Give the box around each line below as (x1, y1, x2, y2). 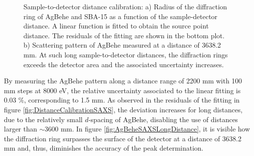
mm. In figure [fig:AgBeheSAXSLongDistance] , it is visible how (60, 124, 250, 134)
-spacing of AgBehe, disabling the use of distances (88, 114, 238, 124)
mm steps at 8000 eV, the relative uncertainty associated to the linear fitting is (4, 85, 241, 95)
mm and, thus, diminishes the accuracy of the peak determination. (4, 143, 204, 153)
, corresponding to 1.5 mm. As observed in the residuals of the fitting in (24, 95, 240, 105)
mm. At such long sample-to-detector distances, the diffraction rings (23, 49, 228, 59)
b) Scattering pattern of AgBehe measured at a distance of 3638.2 (23, 40, 221, 50)
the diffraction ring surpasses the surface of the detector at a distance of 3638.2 (4, 133, 242, 143)
